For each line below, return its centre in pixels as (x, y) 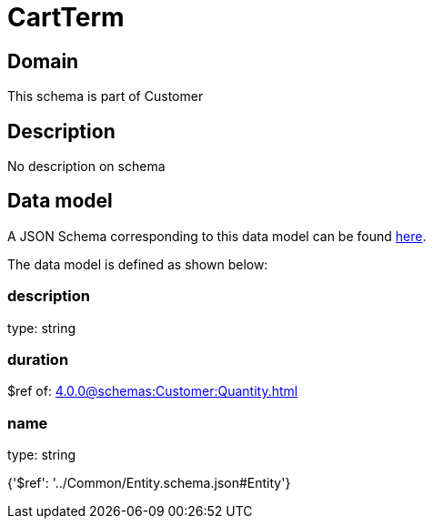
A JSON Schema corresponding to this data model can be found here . (217, 236)
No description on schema (86, 167)
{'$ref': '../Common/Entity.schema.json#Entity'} (149, 483)
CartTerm (66, 17)
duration (38, 359)
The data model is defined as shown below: (138, 264)
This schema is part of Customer (106, 96)
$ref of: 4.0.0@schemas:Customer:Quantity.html (153, 391)
